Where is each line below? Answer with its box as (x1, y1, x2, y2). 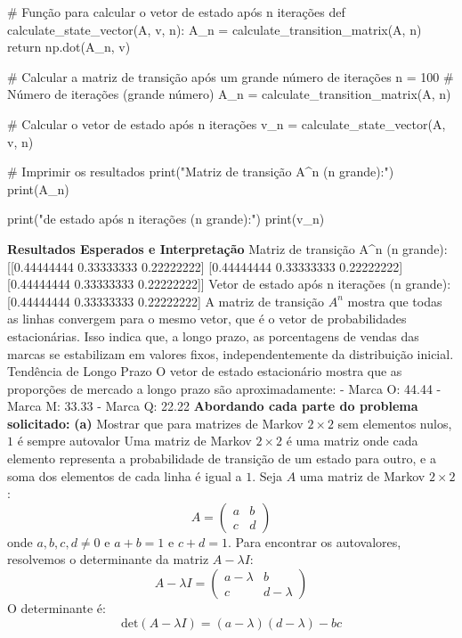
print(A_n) (7, 179, 69, 198)
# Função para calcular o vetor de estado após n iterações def (7, 3, 345, 20)
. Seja (252, 466, 282, 485)
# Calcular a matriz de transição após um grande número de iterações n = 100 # (7, 67, 454, 86)
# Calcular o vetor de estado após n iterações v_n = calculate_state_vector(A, (7, 114, 446, 133)
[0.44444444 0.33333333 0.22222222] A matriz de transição (7, 291, 324, 310)
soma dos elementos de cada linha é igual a (7, 466, 242, 485)
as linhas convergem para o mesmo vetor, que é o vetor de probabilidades (7, 309, 407, 328)
